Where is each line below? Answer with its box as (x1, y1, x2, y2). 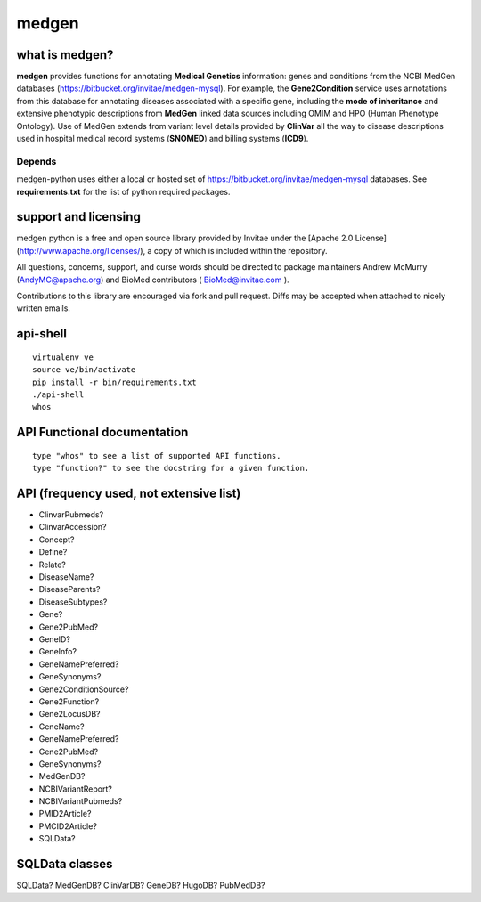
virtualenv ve (32, 352, 94, 362)
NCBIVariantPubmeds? (38, 796, 123, 807)
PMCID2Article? (38, 820, 98, 832)
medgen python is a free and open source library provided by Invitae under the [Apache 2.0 (16, 232, 354, 244)
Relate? (38, 559, 66, 570)
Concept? (38, 534, 75, 545)
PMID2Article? (38, 809, 92, 819)
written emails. (16, 303, 71, 313)
